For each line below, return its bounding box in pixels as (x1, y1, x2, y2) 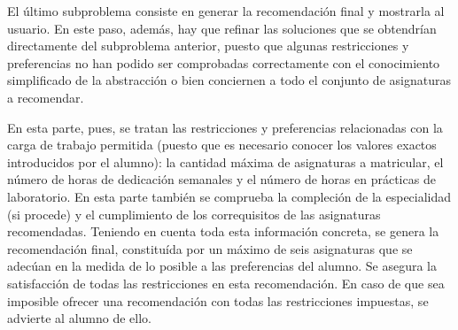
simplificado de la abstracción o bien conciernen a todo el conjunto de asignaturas (7, 71, 451, 89)
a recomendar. (7, 88, 84, 106)
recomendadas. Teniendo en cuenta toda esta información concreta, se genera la (7, 222, 439, 241)
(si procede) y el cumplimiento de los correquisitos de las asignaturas (7, 204, 381, 223)
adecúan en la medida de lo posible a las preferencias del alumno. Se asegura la (7, 257, 437, 275)
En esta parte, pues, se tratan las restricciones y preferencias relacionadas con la (7, 118, 443, 136)
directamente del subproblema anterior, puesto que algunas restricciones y (7, 36, 409, 55)
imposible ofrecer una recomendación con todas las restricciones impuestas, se (7, 291, 429, 310)
